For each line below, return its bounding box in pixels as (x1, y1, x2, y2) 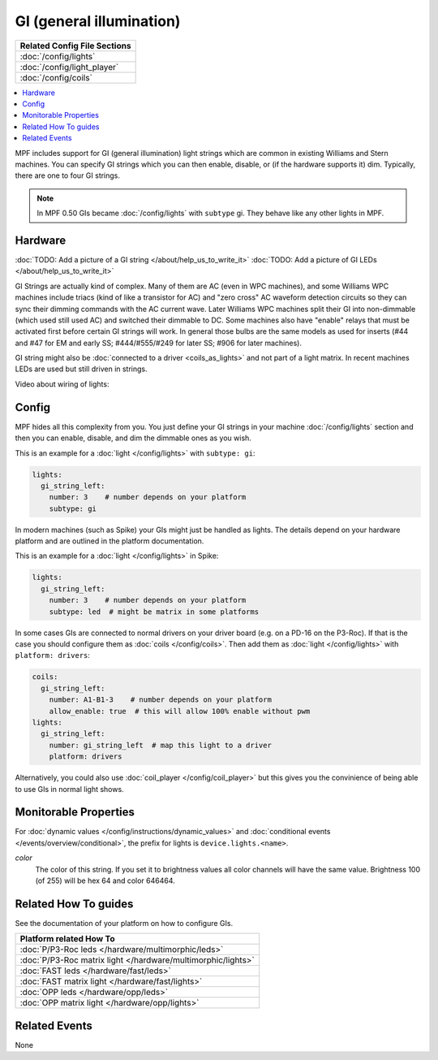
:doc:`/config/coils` (19, 71, 93, 83)
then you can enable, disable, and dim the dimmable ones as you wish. (15, 433, 251, 443)
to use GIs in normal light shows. (15, 784, 125, 794)
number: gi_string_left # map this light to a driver (49, 740, 272, 750)
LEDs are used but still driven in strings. (15, 364, 148, 374)
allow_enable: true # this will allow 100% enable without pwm (49, 707, 311, 716)
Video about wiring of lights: (15, 379, 109, 389)
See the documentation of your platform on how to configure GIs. (15, 918, 234, 928)
